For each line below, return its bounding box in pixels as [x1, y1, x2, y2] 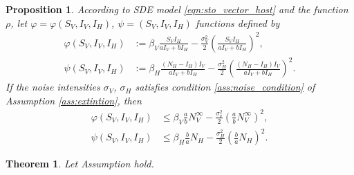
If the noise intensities [6, 80, 100, 94]
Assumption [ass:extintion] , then [6, 93, 142, 107]
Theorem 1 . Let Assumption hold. [6, 156, 154, 171]
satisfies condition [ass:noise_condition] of [135, 80, 315, 94]
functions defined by [195, 15, 280, 30]
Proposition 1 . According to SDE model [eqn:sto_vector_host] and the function [6, 2, 348, 16]
